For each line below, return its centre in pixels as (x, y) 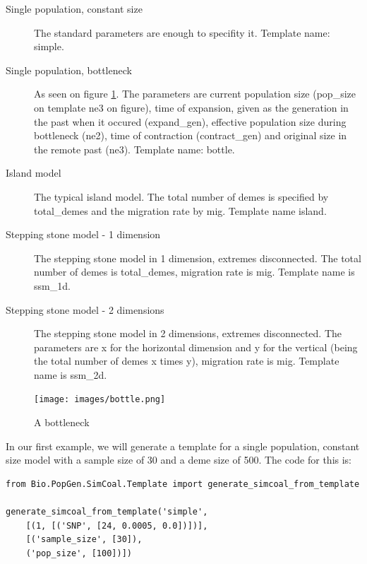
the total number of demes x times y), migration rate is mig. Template (187, 361)
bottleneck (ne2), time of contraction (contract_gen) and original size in (191, 135)
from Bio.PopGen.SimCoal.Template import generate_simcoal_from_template (183, 484)
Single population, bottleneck (69, 70)
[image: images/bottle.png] (100, 400)
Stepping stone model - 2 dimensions (85, 309)
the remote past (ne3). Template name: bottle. (134, 149)
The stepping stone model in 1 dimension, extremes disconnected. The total (198, 258)
